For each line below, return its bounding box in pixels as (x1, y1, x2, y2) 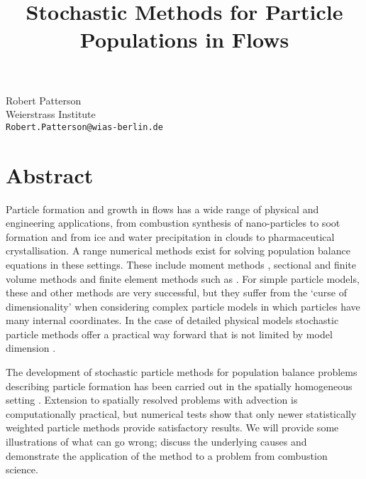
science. (6, 462, 38, 477)
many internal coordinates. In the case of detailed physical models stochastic (6, 313, 339, 328)
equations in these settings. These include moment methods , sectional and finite (6, 257, 357, 271)
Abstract (6, 160, 94, 189)
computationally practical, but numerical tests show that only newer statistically (6, 406, 357, 421)
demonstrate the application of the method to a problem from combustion (6, 448, 328, 463)
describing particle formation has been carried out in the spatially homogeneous (6, 378, 353, 393)
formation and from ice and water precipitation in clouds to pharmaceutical (6, 229, 335, 244)
